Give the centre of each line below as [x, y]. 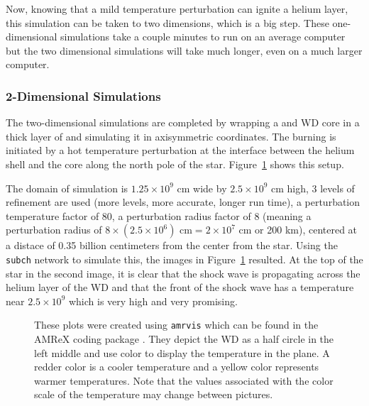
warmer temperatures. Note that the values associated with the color [184, 380]
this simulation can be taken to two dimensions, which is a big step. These [167, 22]
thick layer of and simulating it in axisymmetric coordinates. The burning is [171, 136]
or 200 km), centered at [306, 230]
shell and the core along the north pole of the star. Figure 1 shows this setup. [175, 164]
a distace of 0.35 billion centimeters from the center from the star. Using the [172, 245]
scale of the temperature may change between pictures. [154, 394]
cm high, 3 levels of [313, 188]
